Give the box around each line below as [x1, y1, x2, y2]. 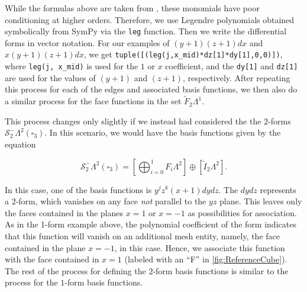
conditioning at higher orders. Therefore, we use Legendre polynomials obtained [5, 13, 295, 25]
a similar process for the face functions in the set [5, 95, 182, 107]
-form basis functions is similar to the [153, 264, 289, 277]
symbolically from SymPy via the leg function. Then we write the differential [5, 25, 287, 37]
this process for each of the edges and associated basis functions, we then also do [5, 83, 298, 95]
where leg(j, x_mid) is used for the [5, 60, 138, 72]
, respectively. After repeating [182, 71, 290, 84]
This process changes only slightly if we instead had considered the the [5, 114, 261, 127]
